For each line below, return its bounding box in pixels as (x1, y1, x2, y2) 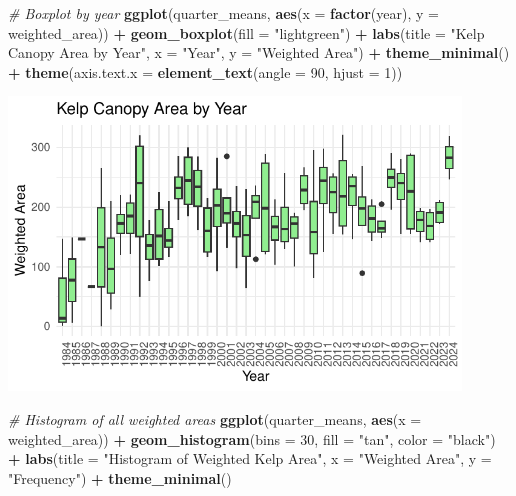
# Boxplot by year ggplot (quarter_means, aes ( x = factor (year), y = (8, 3, 439, 23)
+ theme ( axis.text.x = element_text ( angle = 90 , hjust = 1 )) (8, 61, 403, 82)
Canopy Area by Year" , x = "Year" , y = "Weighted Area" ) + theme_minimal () (8, 42, 510, 63)
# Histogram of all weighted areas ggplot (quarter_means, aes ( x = (8, 409, 422, 430)
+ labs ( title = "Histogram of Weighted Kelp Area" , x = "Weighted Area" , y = (8, 448, 492, 469)
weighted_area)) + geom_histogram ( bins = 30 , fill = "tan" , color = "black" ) (8, 428, 496, 449)
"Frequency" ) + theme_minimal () (8, 467, 232, 488)
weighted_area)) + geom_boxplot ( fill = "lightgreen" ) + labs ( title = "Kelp (8, 22, 485, 43)
